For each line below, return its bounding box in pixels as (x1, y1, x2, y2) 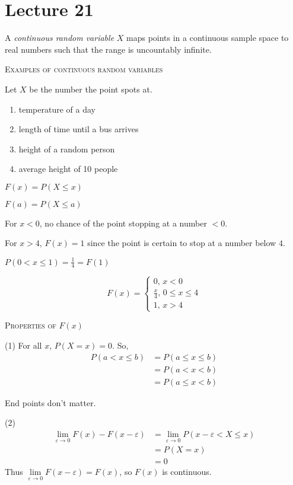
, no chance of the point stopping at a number (39, 216, 207, 229)
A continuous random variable (5, 31, 114, 44)
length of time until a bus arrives (18, 123, 139, 135)
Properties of (5, 319, 56, 331)
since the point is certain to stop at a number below (87, 237, 276, 249)
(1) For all (5, 339, 42, 351)
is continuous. (162, 465, 212, 478)
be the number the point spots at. (29, 82, 152, 95)
